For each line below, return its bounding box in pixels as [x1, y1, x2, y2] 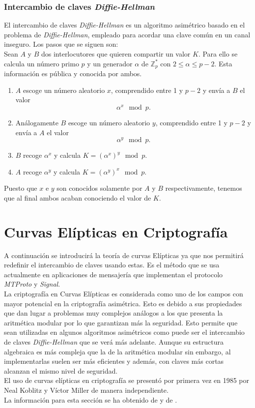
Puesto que [4, 183, 37, 193]
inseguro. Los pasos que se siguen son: [4, 39, 118, 49]
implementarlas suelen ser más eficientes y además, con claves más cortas [4, 356, 224, 366]
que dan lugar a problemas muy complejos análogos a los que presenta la [4, 308, 223, 318]
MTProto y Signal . [4, 279, 60, 289]
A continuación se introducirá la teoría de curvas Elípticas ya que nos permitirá [4, 250, 244, 260]
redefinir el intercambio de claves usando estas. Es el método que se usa [4, 260, 220, 270]
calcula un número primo [4, 58, 79, 68]
